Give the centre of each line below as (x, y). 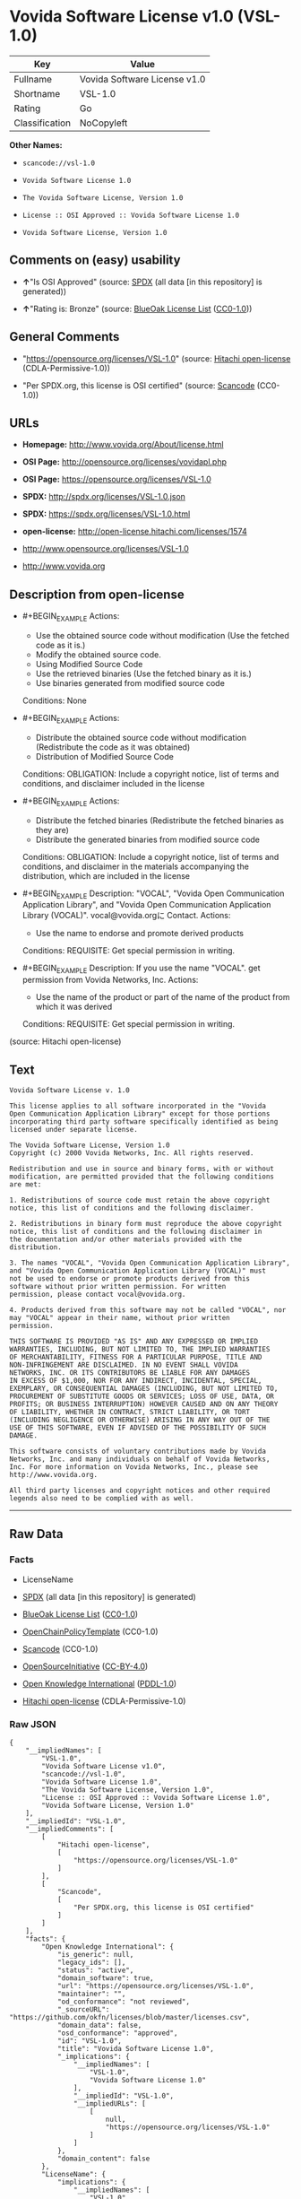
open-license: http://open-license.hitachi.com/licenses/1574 (135, 532)
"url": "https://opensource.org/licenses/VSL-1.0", (155, 1986)
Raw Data (37, 1534)
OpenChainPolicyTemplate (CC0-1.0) (90, 1631)
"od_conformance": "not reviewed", (124, 2002)
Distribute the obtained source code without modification (141, 737)
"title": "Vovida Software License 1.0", (136, 2048)
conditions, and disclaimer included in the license (113, 783)
